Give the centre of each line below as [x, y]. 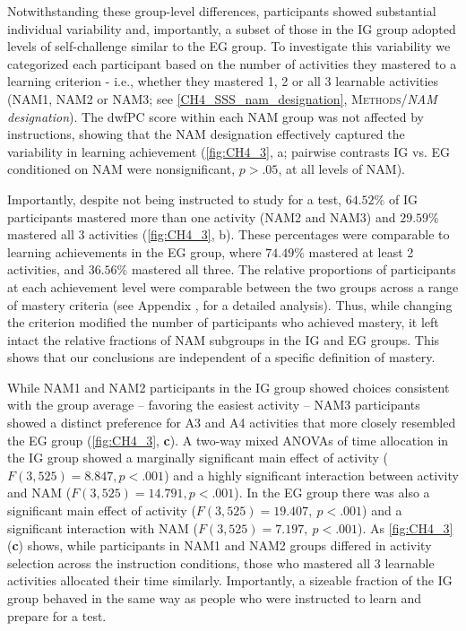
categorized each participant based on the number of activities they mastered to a [232, 63]
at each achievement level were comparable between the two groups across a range [233, 286]
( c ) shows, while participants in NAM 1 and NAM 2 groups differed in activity [220, 545]
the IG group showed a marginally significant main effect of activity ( [198, 458]
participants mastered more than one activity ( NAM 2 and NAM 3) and [202, 216]
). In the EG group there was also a [332, 493]
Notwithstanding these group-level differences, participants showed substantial [222, 11]
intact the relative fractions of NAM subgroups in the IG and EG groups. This [224, 339]
